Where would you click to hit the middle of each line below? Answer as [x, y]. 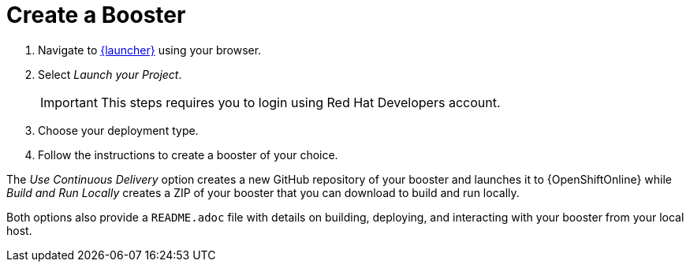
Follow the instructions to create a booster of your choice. [188, 154]
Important [69, 102]
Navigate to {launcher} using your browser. [150, 50]
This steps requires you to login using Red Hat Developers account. [300, 102]
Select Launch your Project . [110, 74]
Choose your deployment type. [118, 130]
